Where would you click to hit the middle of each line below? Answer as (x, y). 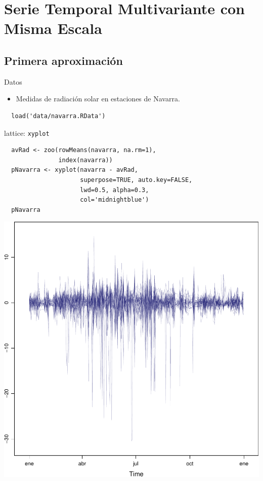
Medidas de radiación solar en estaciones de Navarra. (98, 99)
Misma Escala (53, 28)
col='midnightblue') (115, 200)
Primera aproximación (63, 60)
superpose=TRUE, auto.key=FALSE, (136, 180)
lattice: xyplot (27, 133)
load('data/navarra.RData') (58, 116)
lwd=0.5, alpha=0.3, (115, 190)
